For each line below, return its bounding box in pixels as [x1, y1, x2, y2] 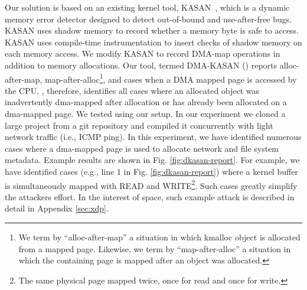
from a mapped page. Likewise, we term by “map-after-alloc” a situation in [18, 242, 291, 255]
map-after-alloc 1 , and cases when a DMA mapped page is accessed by [45, 71, 297, 85]
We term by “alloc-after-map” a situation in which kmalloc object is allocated [18, 231, 301, 243]
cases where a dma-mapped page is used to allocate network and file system [5, 142, 279, 154]
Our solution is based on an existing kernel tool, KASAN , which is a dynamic [5, 1, 290, 13]
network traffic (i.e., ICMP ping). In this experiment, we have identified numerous [5, 131, 302, 143]
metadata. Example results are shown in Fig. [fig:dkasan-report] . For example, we [5, 154, 300, 166]
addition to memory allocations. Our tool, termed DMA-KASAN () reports [5, 58, 277, 71]
